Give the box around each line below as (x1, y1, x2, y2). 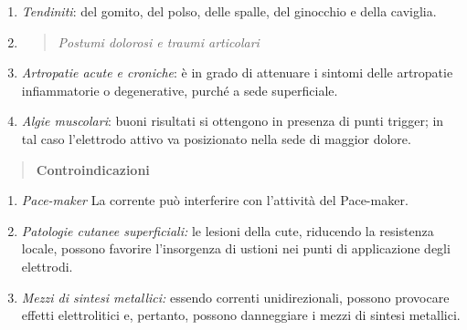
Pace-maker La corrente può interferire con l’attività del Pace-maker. (21, 191, 409, 210)
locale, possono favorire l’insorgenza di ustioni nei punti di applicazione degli (21, 239, 451, 258)
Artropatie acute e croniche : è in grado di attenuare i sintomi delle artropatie (21, 63, 453, 82)
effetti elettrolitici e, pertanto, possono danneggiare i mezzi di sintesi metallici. (21, 305, 461, 325)
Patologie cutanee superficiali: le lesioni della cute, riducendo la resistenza (21, 221, 434, 240)
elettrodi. (21, 256, 73, 275)
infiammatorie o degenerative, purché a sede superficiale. (21, 80, 338, 99)
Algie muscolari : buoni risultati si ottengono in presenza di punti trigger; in (21, 111, 444, 130)
